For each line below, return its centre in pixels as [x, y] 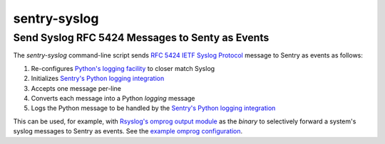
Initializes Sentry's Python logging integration [98, 79]
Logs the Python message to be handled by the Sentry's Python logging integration [153, 108]
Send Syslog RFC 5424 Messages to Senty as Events [141, 38]
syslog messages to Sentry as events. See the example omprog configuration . [128, 131]
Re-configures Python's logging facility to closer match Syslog [123, 68]
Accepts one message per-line [76, 88]
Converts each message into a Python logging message [113, 98]
